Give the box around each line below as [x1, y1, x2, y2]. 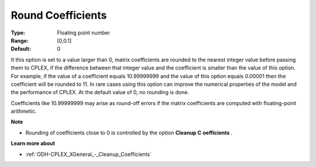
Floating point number [57, 29, 111, 36]
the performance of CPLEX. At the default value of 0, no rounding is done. [11, 89, 190, 96]
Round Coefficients [11, 9, 107, 22]
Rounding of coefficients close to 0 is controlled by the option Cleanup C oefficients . [25, 129, 233, 136]
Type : [11, 29, 26, 36]
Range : [11, 37, 29, 44]
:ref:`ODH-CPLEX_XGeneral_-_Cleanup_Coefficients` [25, 151, 152, 158]
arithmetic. [11, 108, 37, 115]
